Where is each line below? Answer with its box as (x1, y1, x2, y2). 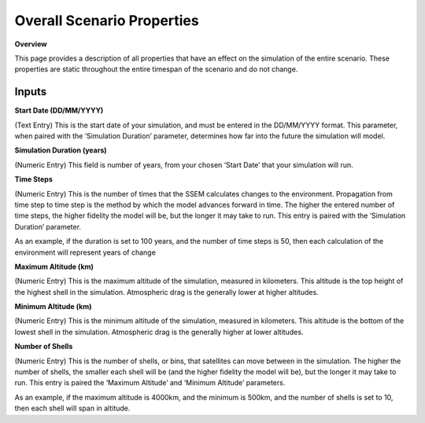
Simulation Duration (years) (14, 145, 107, 155)
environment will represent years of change (14, 248, 157, 257)
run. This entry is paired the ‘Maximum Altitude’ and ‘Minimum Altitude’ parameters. (14, 378, 286, 388)
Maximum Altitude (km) (14, 262, 94, 271)
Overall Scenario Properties (14, 12, 200, 29)
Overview (14, 39, 47, 49)
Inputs (14, 85, 47, 98)
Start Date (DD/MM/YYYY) (14, 106, 104, 116)
